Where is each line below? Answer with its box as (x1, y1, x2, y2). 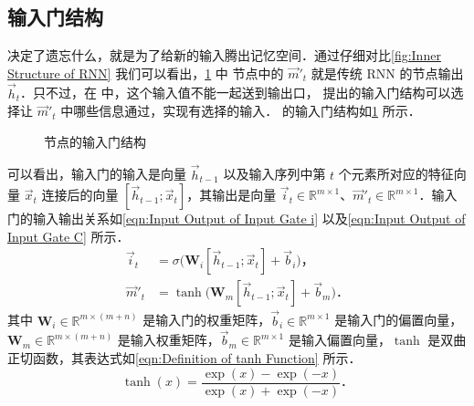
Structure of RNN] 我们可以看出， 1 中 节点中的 (7, 63, 284, 82)
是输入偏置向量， (288, 330, 391, 349)
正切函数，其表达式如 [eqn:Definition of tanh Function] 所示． (7, 349, 362, 368)
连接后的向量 (41, 185, 119, 204)
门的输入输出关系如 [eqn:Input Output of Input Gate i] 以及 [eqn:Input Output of (7, 209, 466, 228)
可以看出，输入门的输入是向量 (7, 164, 186, 183)
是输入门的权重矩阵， (142, 310, 271, 329)
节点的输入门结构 (44, 131, 146, 151)
